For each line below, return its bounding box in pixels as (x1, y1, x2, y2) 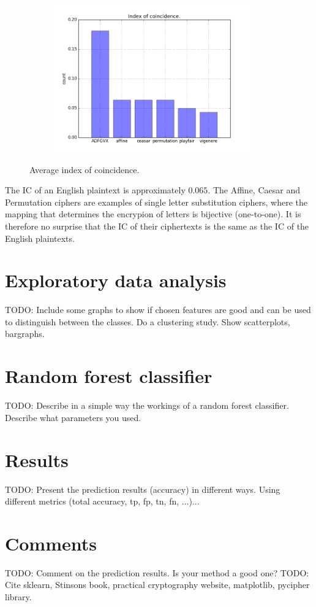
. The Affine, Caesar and (208, 184, 300, 196)
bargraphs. (5, 327, 45, 340)
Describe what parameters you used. (5, 411, 141, 423)
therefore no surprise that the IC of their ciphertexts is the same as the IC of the (5, 219, 309, 232)
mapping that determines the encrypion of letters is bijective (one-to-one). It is (5, 207, 301, 220)
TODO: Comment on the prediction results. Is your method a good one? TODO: (5, 566, 309, 579)
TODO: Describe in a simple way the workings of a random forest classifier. (5, 399, 289, 412)
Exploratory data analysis (5, 268, 227, 293)
